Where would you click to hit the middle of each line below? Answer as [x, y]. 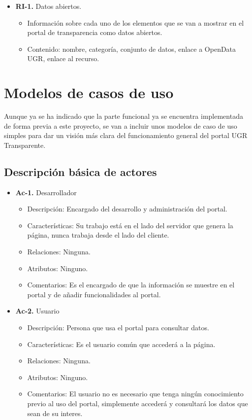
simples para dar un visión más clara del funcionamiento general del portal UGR [126, 135]
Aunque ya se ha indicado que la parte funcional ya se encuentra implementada [124, 116]
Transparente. [25, 145]
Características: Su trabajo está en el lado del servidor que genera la [130, 225]
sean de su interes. [55, 413]
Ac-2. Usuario [37, 311]
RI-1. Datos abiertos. [48, 6]
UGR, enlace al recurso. [63, 58]
